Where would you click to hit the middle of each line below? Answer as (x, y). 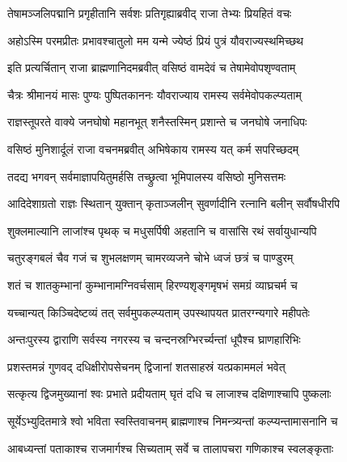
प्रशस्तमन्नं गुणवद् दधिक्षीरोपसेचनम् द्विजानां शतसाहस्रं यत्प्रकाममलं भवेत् (146, 366)
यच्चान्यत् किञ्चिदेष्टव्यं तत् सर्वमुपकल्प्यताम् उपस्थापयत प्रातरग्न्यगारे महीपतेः (159, 312)
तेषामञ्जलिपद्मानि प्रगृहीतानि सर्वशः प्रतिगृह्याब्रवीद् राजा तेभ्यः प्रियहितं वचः (150, 13)
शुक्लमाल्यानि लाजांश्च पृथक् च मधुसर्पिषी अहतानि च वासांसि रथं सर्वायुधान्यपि (162, 230)
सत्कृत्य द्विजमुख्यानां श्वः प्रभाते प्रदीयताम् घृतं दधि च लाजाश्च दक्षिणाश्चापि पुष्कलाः (169, 394)
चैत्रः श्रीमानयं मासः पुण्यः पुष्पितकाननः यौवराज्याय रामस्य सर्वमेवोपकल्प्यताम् (154, 94)
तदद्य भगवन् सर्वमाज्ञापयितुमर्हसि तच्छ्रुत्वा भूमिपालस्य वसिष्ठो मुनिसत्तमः (147, 176)
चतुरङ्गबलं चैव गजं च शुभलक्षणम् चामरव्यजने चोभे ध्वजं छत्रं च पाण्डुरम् (150, 258)
